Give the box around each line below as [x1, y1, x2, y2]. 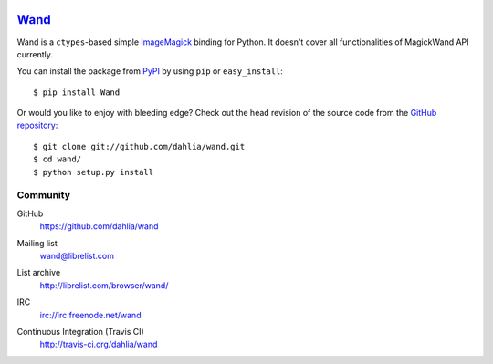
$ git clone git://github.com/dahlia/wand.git [33, 141, 246, 151]
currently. [16, 48, 54, 59]
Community [16, 189, 70, 202]
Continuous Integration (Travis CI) [16, 326, 145, 337]
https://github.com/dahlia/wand [39, 221, 159, 232]
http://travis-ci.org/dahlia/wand [39, 338, 158, 350]
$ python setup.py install [33, 167, 154, 177]
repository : [16, 120, 58, 131]
